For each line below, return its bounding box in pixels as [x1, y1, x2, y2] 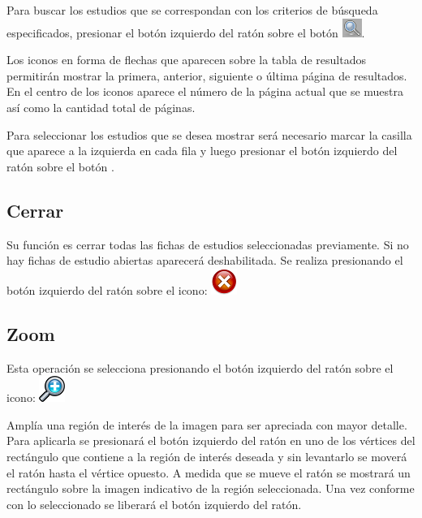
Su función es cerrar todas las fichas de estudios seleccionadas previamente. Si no [6, 235, 409, 253]
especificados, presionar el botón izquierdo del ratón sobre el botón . [6, 24, 365, 41]
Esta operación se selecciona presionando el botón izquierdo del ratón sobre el [6, 359, 394, 376]
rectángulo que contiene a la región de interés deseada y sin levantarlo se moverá [6, 447, 407, 464]
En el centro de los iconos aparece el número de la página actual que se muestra [6, 83, 404, 100]
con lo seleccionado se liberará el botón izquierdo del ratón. [6, 495, 302, 512]
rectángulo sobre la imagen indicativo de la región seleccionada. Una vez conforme [6, 480, 415, 497]
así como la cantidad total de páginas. [6, 98, 196, 115]
